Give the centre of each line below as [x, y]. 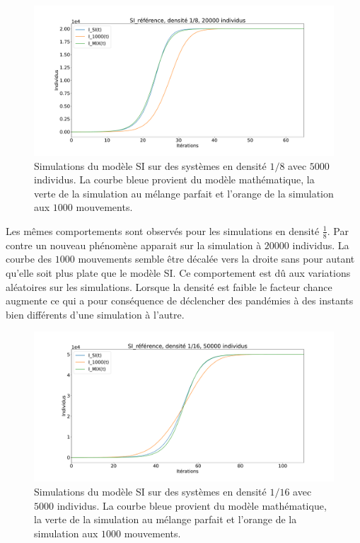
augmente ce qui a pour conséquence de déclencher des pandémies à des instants [180, 301]
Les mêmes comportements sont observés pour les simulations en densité [163, 230]
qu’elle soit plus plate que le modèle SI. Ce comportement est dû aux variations [178, 272]
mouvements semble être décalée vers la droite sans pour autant [216, 259]
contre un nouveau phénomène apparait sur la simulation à [134, 245]
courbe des [29, 259]
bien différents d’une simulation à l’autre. [95, 314]
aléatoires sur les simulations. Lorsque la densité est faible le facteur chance [169, 286]
